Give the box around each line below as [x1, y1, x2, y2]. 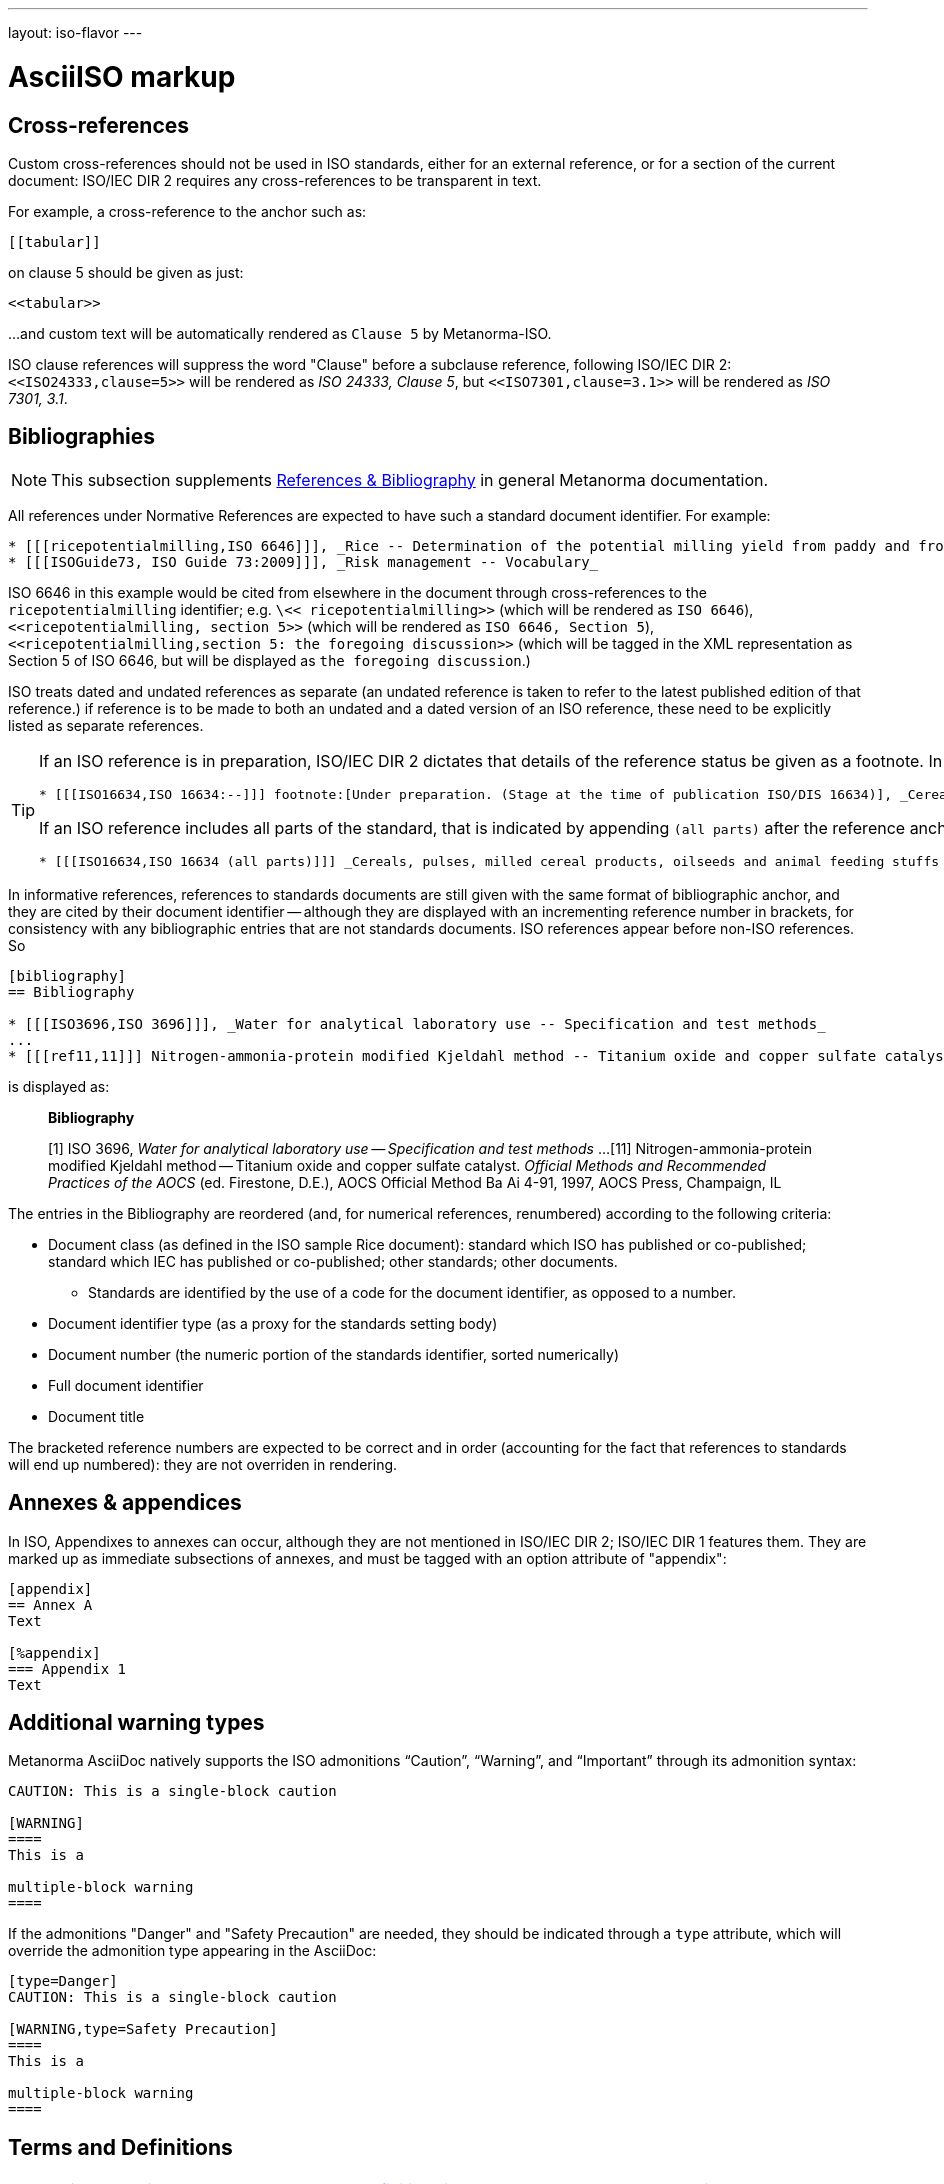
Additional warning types [8, 1710, 265, 1736]
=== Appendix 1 [8, 1660, 127, 1677]
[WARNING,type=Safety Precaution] [8, 2021, 278, 2038]
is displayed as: [8, 1077, 110, 1095]
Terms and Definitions [8, 2134, 233, 2160]
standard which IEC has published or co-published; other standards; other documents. [48, 1252, 618, 1270]
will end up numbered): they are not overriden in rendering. [8, 1455, 398, 1473]
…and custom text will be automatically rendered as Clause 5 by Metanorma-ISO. [8, 324, 552, 342]
